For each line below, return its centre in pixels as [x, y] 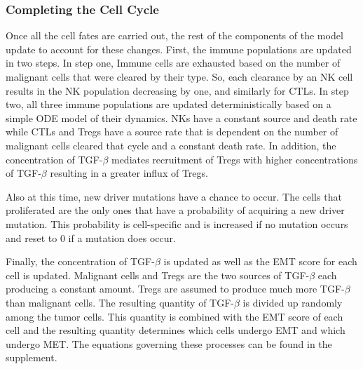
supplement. [32, 357]
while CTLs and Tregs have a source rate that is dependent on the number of [172, 132]
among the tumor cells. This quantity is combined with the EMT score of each [174, 316]
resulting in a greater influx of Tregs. [129, 173]
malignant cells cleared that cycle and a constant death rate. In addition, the [171, 145]
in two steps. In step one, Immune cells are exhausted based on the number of [173, 63]
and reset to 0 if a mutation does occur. [91, 237]
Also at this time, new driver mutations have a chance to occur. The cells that [174, 196]
